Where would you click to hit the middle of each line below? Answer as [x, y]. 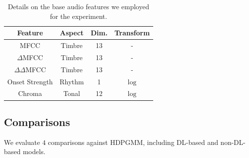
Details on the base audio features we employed [79, 6]
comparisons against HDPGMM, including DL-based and [133, 142]
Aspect [72, 33]
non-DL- [233, 142]
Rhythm [72, 81]
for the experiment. [79, 16]
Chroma [30, 93]
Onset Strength [30, 81]
